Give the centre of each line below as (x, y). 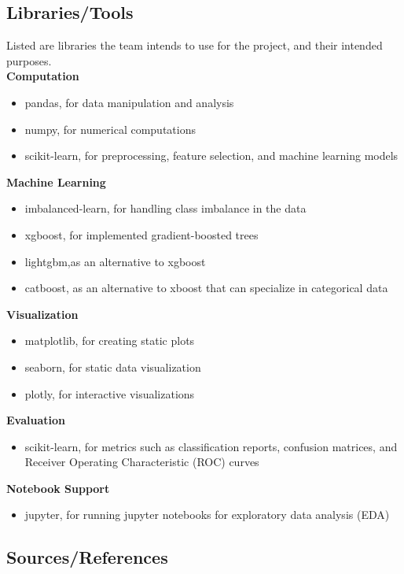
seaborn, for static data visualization (113, 367)
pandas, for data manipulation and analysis (129, 102)
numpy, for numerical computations (110, 129)
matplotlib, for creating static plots (110, 341)
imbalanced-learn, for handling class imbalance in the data (165, 208)
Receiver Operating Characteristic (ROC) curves (142, 462)
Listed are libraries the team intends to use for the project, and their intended (195, 45)
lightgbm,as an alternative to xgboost (115, 261)
